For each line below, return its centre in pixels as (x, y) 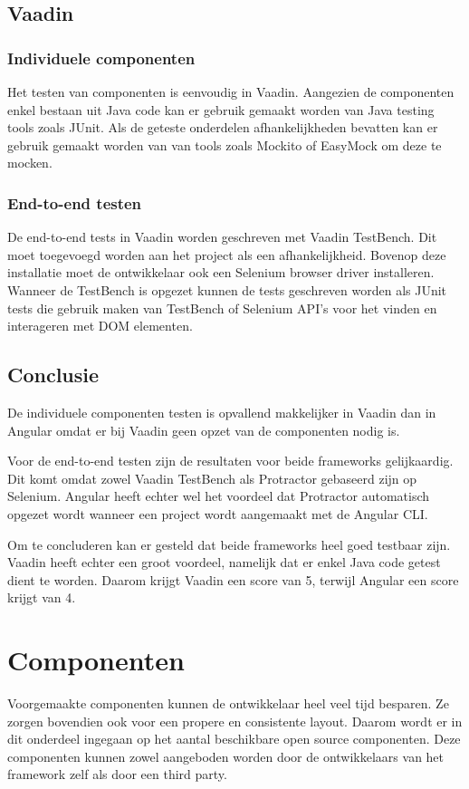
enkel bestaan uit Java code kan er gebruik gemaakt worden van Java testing (221, 109)
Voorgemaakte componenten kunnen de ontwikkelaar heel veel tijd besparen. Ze (228, 703)
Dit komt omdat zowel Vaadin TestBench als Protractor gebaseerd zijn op (212, 478)
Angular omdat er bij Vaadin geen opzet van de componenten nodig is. (204, 430)
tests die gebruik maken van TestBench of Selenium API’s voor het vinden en (222, 308)
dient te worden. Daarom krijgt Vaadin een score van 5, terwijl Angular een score (233, 579)
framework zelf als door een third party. (117, 774)
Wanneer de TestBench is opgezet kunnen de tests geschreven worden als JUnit (227, 289)
